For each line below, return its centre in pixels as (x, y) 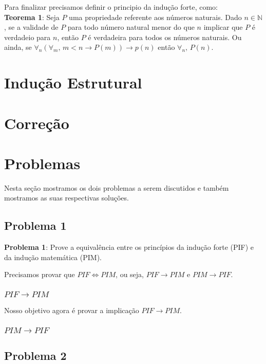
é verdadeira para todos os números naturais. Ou (165, 37)
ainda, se (18, 47)
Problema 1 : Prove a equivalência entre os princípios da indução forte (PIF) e (129, 247)
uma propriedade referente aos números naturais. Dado (155, 17)
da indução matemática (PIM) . (53, 257)
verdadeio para (27, 37)
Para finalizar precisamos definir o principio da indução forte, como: (111, 7)
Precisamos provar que (40, 274)
